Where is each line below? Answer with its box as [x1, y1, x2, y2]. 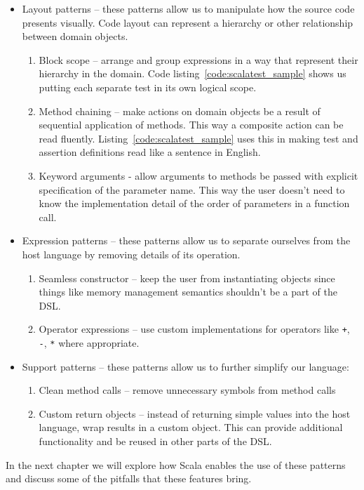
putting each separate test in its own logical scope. [39, 79, 257, 94]
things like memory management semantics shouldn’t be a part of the [39, 284, 338, 299]
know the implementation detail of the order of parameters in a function [39, 196, 350, 211]
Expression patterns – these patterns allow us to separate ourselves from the [22, 233, 351, 248]
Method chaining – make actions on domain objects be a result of [39, 103, 321, 118]
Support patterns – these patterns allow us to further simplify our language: [22, 359, 349, 373]
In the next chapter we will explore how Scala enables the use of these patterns [6, 457, 346, 472]
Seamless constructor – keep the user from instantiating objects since [39, 270, 335, 285]
